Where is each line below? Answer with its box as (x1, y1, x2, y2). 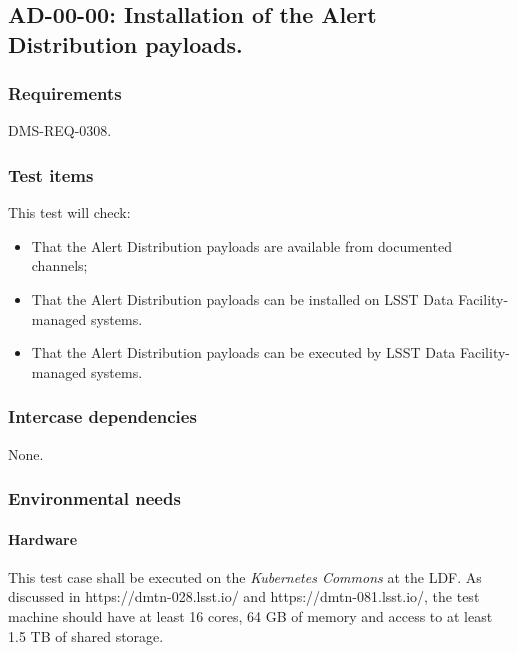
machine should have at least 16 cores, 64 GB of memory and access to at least (8, 606, 493, 626)
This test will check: (8, 202, 131, 223)
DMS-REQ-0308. (8, 120, 112, 141)
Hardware (8, 528, 78, 549)
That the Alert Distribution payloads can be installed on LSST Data (31, 288, 454, 309)
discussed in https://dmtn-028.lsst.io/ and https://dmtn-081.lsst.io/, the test (8, 586, 480, 607)
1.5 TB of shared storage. (8, 625, 164, 646)
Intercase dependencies (8, 404, 197, 429)
